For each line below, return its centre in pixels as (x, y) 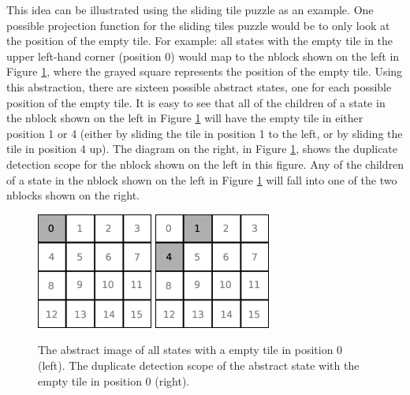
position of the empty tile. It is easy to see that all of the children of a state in (196, 102)
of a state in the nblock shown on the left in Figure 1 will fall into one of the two (202, 179)
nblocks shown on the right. (73, 195)
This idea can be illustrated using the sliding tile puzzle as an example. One (190, 9)
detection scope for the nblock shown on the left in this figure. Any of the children (205, 164)
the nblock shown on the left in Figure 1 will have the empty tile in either (185, 118)
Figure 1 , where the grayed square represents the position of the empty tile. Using (205, 71)
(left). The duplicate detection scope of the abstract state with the (199, 365)
